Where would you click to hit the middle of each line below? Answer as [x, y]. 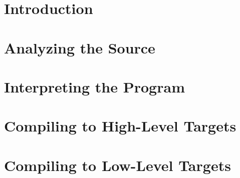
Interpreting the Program [94, 86]
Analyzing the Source [80, 47]
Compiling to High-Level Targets [120, 126]
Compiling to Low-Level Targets [117, 165]
